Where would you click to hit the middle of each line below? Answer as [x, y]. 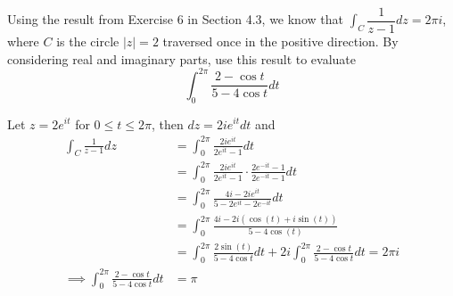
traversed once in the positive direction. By [280, 41]
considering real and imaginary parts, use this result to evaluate [182, 58]
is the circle [88, 41]
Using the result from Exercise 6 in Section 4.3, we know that [175, 19]
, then [167, 123]
